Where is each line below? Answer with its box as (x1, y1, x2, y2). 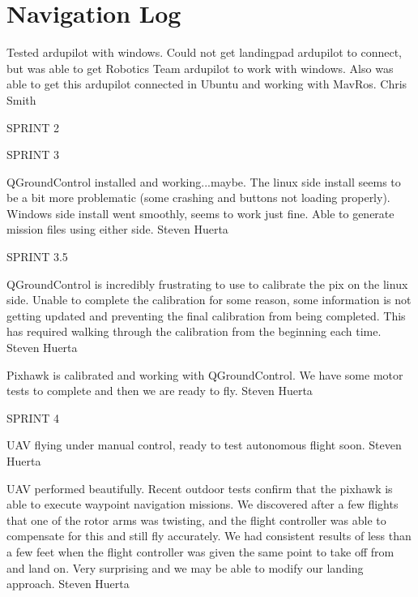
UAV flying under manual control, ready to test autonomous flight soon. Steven (6, 436, 402, 453)
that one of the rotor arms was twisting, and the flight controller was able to (6, 511, 386, 528)
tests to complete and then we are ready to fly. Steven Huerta (6, 382, 313, 399)
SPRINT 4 (6, 409, 59, 426)
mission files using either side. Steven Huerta (6, 221, 228, 238)
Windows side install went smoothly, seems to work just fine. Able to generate (6, 204, 395, 221)
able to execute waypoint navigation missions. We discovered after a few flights (6, 496, 399, 513)
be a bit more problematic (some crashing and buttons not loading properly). (6, 189, 390, 206)
